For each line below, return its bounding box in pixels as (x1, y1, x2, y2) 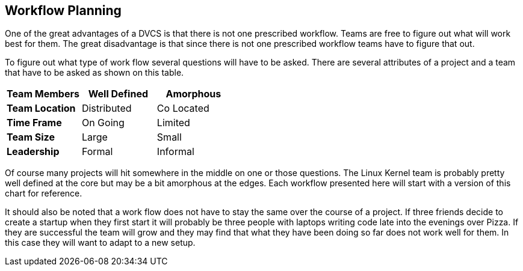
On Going (81, 117, 125, 129)
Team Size (7, 131, 55, 144)
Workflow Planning (5, 3, 122, 18)
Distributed (81, 102, 132, 115)
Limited (156, 117, 190, 129)
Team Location (7, 102, 76, 115)
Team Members (7, 88, 79, 100)
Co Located (156, 102, 209, 115)
